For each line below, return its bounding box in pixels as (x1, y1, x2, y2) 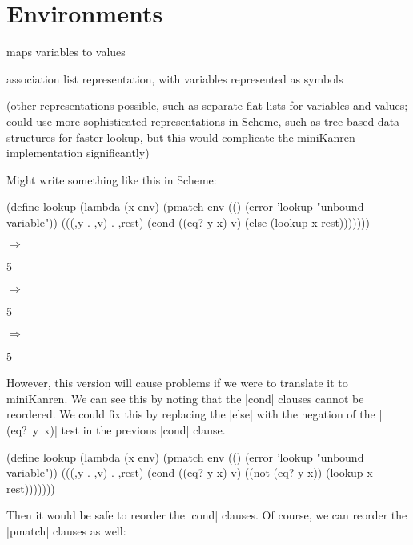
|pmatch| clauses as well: (6, 523, 126, 539)
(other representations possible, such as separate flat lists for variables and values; (6, 97, 408, 114)
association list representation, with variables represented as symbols (6, 70, 343, 87)
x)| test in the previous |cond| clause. (44, 422, 226, 438)
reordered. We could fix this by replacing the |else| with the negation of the (6, 406, 375, 422)
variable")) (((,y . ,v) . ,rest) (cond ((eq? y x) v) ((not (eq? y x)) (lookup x (6, 464, 373, 481)
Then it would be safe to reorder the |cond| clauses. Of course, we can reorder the (6, 507, 407, 523)
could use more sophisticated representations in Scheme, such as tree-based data (6, 112, 400, 129)
